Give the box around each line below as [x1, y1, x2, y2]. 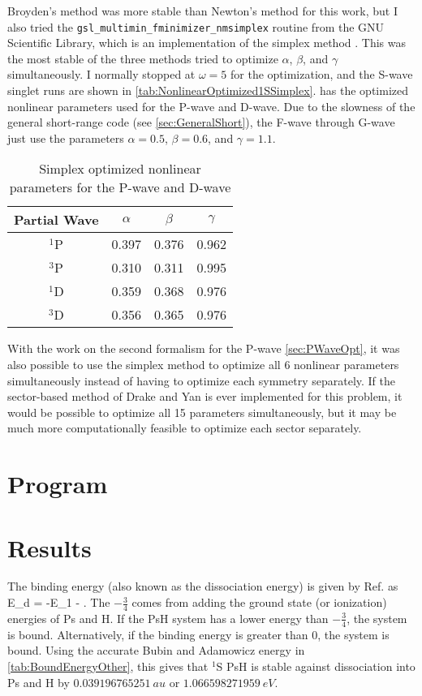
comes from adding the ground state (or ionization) [131, 594, 387, 611]
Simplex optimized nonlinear [39, 159, 201, 178]
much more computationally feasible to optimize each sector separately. [7, 419, 362, 436]
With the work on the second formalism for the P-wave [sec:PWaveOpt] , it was [7, 340, 400, 357]
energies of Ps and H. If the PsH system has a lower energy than [7, 609, 329, 626]
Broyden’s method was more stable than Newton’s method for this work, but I [7, 2, 398, 19]
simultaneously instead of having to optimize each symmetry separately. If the [7, 372, 396, 389]
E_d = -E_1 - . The [7, 594, 110, 611]
